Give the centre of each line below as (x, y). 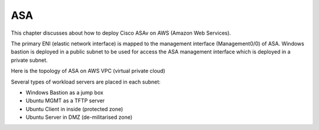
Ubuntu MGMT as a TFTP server (65, 101)
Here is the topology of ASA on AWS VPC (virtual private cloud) (88, 71)
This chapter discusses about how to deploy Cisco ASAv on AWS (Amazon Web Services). (121, 33)
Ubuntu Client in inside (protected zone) (74, 109)
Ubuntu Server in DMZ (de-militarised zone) (79, 117)
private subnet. (29, 60)
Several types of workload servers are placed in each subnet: (86, 82)
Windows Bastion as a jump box (64, 92)
